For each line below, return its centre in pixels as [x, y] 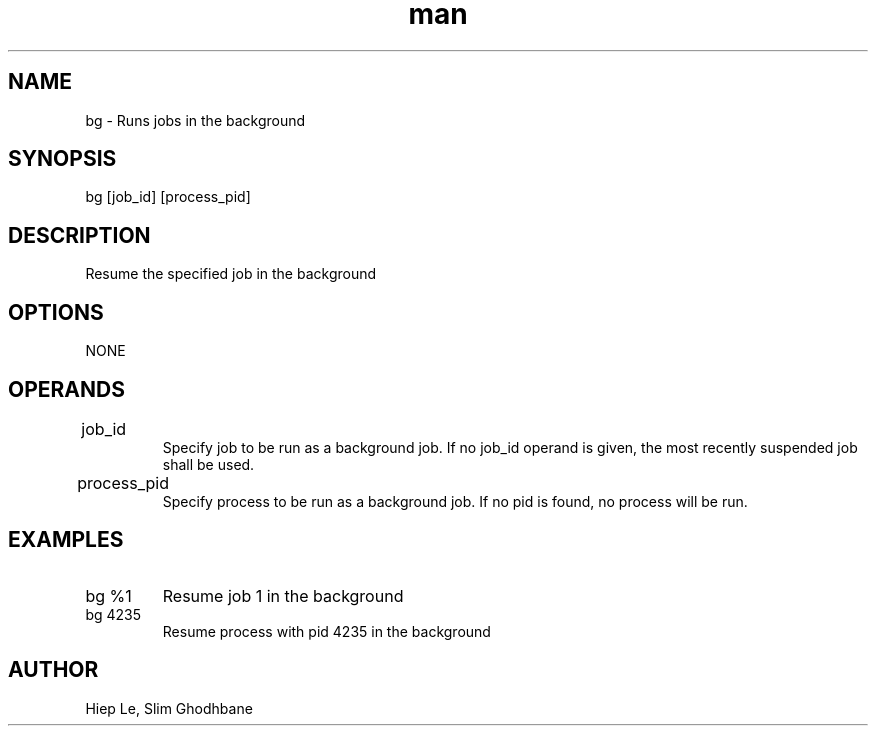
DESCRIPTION [79, 235]
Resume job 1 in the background [283, 595]
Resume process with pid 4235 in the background [326, 631]
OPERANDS [66, 389]
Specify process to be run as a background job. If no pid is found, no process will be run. [455, 501]
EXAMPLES [66, 540]
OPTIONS [56, 312]
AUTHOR [53, 670]
